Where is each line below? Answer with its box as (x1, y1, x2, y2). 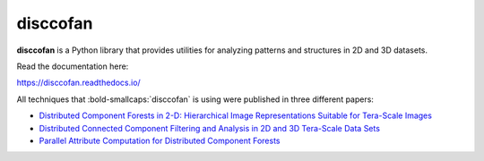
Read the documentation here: (16, 61, 129, 72)
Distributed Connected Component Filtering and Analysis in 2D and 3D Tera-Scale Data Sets (39, 123, 381, 133)
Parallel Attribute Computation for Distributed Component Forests (39, 135, 281, 146)
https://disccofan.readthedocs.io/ (16, 77, 141, 89)
